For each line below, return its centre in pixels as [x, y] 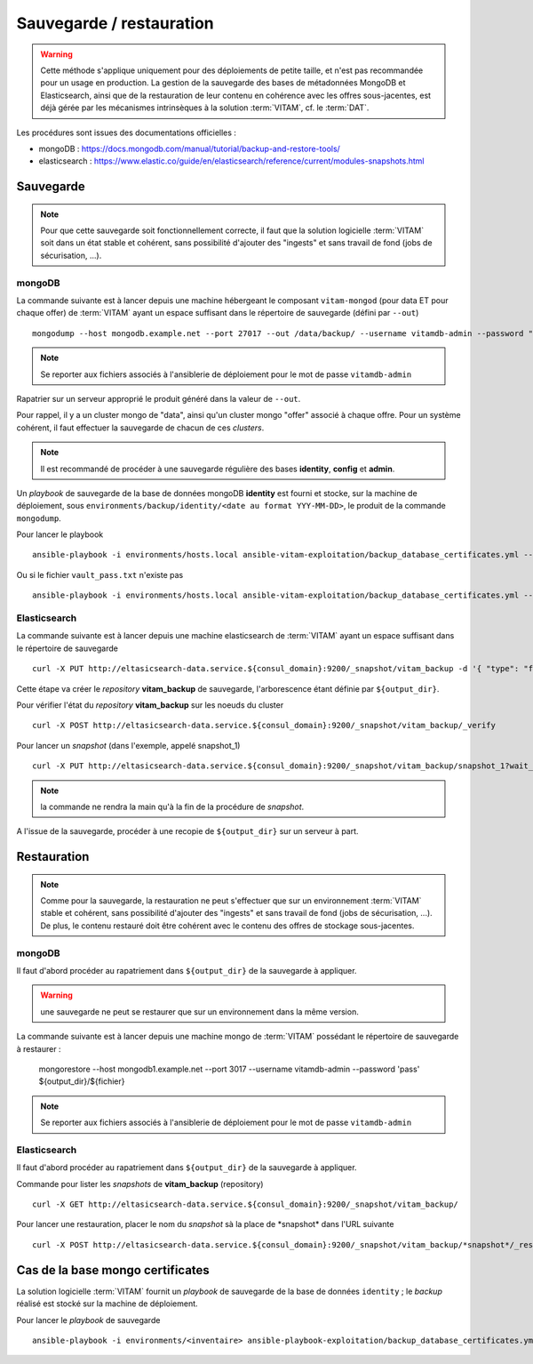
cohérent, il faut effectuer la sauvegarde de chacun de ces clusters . [140, 428]
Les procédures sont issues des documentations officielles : [127, 132]
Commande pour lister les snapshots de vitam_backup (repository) [140, 1183]
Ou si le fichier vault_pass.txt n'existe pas [100, 574]
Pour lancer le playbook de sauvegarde [88, 1320]
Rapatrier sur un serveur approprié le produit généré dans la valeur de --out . [159, 398]
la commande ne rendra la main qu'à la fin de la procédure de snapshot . [172, 806]
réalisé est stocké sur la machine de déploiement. [107, 1304]
